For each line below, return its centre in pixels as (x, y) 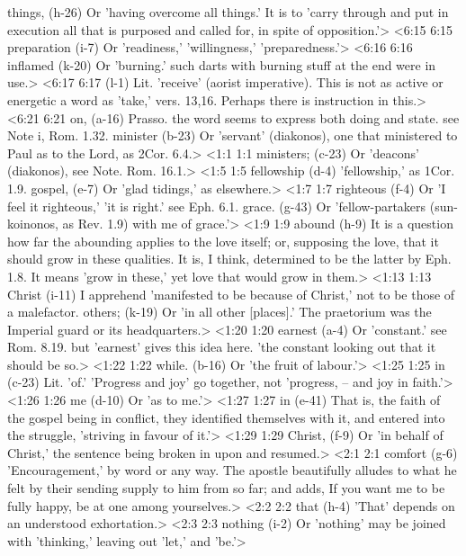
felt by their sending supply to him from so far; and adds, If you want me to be (226, 488)
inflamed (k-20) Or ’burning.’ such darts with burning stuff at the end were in (222, 64)
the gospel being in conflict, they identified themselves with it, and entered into (226, 417)
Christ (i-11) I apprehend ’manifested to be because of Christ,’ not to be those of (231, 294)
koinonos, (33, 224)
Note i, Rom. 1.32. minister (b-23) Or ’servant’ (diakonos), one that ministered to (233, 135)
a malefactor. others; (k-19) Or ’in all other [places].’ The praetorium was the (220, 312)
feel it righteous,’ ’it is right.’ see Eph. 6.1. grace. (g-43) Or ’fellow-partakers (217, 206)
